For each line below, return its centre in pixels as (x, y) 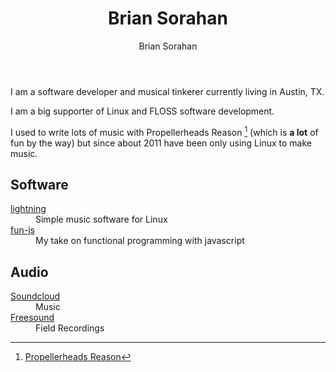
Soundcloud (35, 296)
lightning (28, 209)
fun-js (22, 230)
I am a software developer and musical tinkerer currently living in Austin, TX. (167, 91)
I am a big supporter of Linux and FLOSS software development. (142, 111)
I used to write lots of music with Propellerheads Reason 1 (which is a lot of (164, 131)
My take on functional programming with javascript (140, 241)
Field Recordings (70, 328)
